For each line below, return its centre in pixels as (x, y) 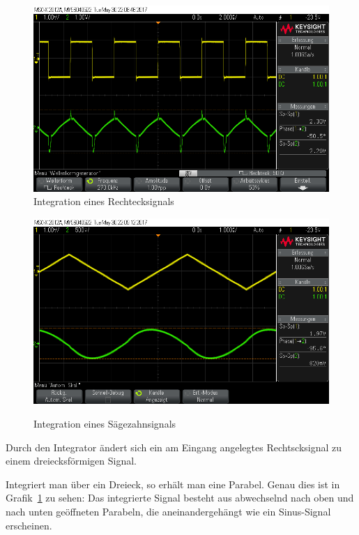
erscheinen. (29, 525)
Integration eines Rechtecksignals (104, 201)
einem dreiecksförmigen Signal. (71, 461)
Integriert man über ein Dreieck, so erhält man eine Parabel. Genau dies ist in (173, 484)
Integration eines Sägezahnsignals (105, 423)
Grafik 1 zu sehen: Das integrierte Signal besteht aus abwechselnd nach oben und (180, 498)
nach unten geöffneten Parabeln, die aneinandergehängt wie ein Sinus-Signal (168, 511)
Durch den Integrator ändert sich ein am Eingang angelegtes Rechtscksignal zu (174, 447)
